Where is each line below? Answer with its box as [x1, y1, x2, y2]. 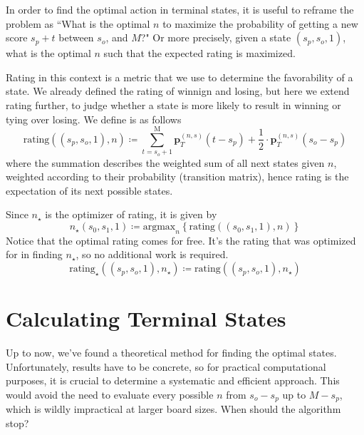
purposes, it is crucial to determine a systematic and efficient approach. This [6, 373, 340, 388]
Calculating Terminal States [6, 304, 286, 333]
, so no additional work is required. [76, 247, 229, 262]
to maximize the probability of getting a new [162, 16, 358, 31]
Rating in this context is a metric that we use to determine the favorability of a [6, 69, 353, 84]
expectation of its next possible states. [6, 183, 173, 198]
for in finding [6, 247, 63, 262]
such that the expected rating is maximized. [103, 46, 296, 61]
